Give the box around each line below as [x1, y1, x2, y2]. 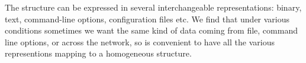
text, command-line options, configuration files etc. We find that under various [5, 12, 290, 25]
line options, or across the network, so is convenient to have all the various [5, 35, 275, 48]
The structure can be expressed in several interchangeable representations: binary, [5, 1, 302, 13]
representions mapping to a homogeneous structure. [5, 47, 192, 59]
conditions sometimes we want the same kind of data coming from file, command [5, 24, 298, 37]
